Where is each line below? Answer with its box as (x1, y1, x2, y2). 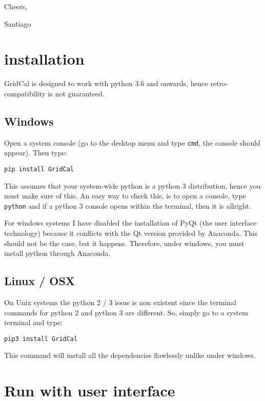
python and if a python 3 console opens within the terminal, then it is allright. (4, 200, 251, 211)
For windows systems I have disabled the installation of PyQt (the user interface (4, 217, 257, 228)
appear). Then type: (4, 147, 67, 158)
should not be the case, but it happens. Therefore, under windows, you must (4, 237, 244, 248)
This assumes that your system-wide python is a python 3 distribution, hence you (4, 180, 261, 191)
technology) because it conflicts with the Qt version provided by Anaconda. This (4, 228, 258, 238)
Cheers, (4, 1, 28, 11)
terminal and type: (4, 317, 63, 328)
